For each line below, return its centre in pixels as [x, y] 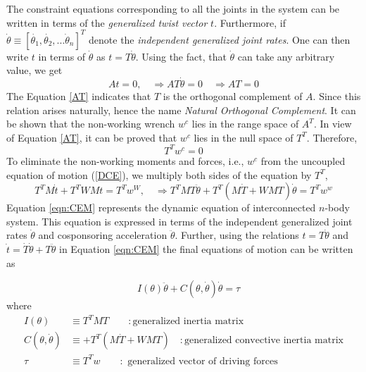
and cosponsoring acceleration [103, 235]
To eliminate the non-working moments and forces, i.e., [125, 160]
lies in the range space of [245, 124]
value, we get [34, 70]
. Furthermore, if [250, 22]
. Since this [337, 96]
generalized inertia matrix [188, 322]
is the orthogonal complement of [233, 96]
